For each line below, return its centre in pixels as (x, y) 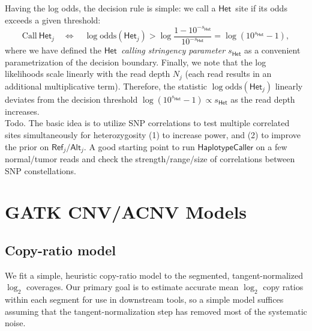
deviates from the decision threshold (71, 99)
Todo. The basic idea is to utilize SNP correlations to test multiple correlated (147, 123)
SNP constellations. (40, 170)
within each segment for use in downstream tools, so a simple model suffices (144, 299)
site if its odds (261, 8)
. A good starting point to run (139, 146)
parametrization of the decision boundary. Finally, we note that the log (136, 62)
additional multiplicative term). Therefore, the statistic (106, 86)
